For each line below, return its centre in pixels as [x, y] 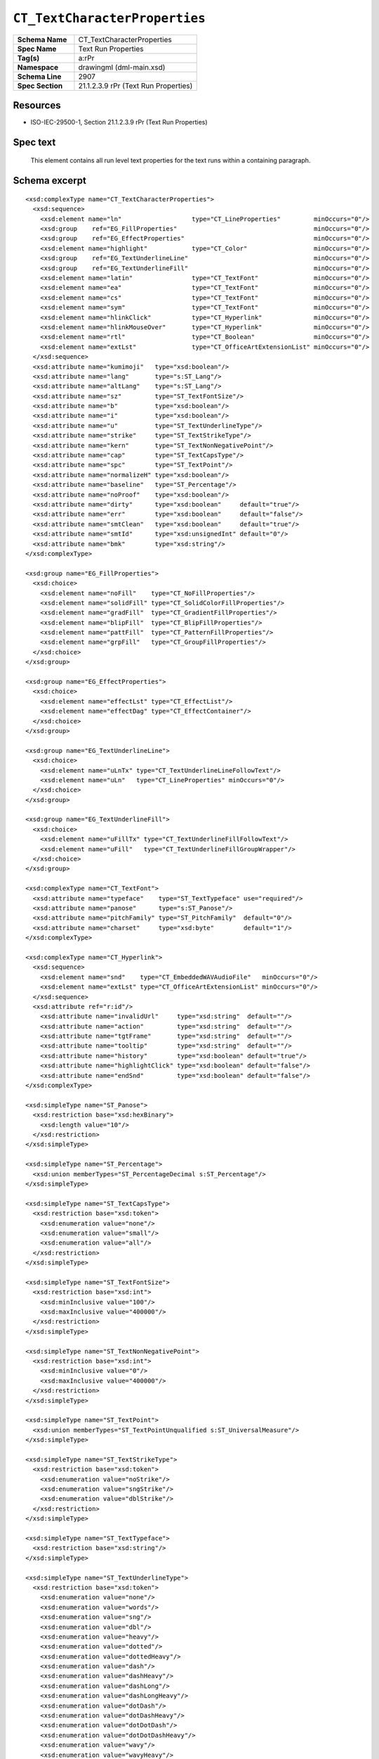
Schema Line [39, 76]
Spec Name [37, 49]
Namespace [38, 67]
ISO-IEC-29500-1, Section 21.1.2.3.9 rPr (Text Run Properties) [119, 122]
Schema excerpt [50, 180]
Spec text [34, 142]
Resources [37, 105]
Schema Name [42, 39]
